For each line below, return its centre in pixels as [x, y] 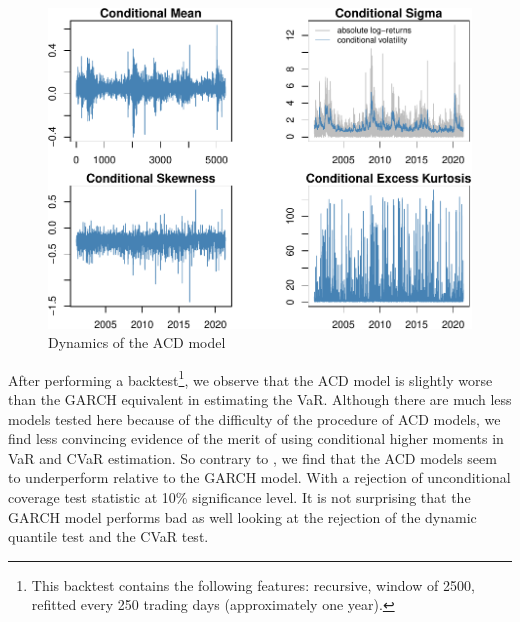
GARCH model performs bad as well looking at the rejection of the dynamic [242, 516]
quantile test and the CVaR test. [108, 536]
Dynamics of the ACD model [137, 342]
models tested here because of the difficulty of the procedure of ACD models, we [254, 418]
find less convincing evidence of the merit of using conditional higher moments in [256, 438]
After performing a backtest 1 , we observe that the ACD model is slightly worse [250, 378]
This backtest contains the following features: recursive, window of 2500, [253, 584]
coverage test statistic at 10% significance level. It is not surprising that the [239, 496]
